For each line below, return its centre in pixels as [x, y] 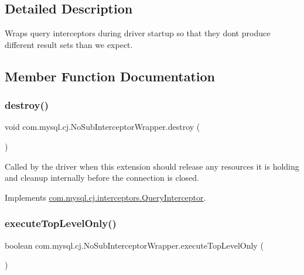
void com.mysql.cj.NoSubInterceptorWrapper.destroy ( [103, 127]
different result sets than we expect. [69, 44]
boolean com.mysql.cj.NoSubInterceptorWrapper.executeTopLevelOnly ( [134, 245]
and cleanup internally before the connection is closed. [102, 178]
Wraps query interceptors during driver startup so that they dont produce [138, 33]
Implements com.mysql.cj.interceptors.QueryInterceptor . [105, 197]
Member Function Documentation [110, 76]
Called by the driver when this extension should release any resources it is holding [152, 166]
